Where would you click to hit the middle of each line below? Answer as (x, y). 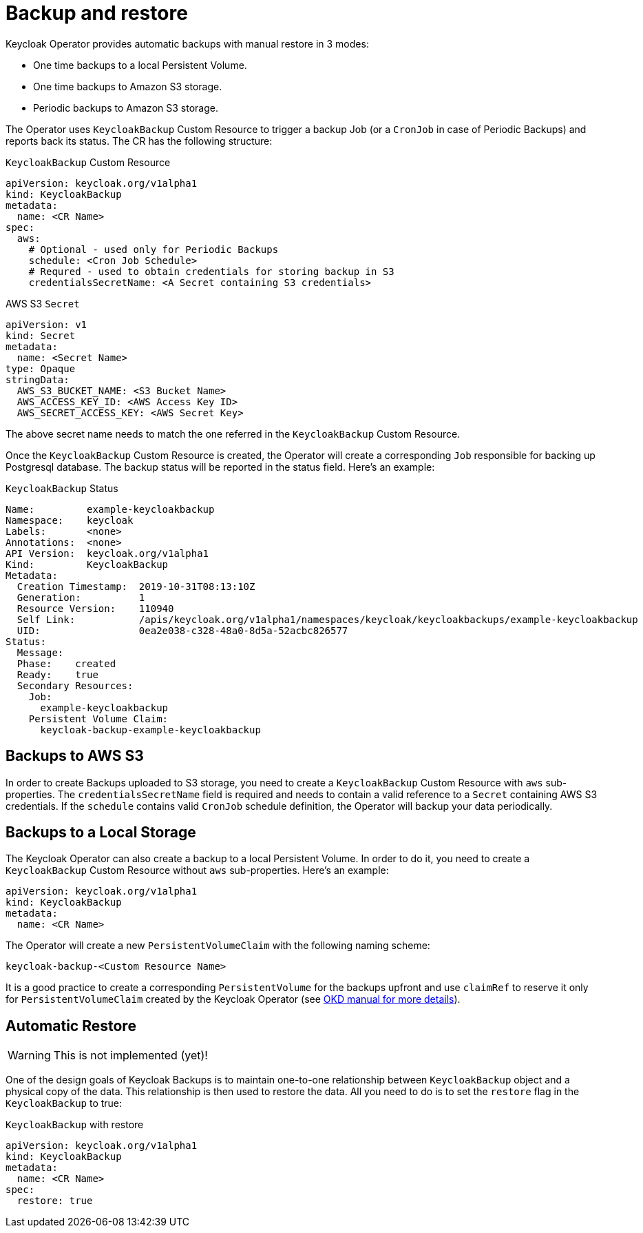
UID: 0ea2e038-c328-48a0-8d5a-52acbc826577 (182, 630)
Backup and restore (97, 13)
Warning (29, 1056)
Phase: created (66, 663)
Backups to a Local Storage (101, 833)
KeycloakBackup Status (62, 488)
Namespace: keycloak (70, 520)
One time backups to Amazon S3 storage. (128, 86)
